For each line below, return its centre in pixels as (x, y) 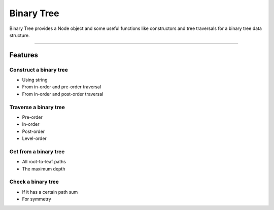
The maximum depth (44, 169)
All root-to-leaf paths (44, 162)
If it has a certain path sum (50, 192)
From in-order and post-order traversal (63, 94)
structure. (20, 35)
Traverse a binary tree (37, 107)
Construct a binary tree (39, 69)
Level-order (34, 138)
